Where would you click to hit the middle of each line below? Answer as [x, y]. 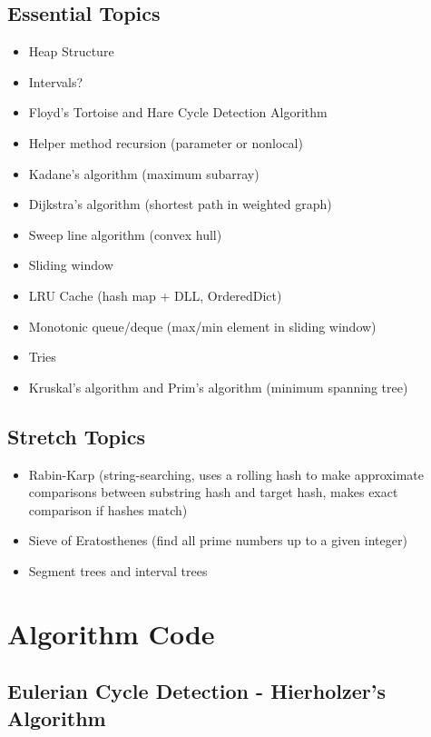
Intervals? [56, 81]
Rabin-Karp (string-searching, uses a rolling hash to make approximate [226, 474]
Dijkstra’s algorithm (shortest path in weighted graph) [180, 204]
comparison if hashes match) [108, 509]
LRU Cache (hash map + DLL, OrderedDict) [155, 295]
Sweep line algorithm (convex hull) [125, 234]
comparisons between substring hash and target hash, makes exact [213, 492]
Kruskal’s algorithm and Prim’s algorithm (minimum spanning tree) [218, 387]
